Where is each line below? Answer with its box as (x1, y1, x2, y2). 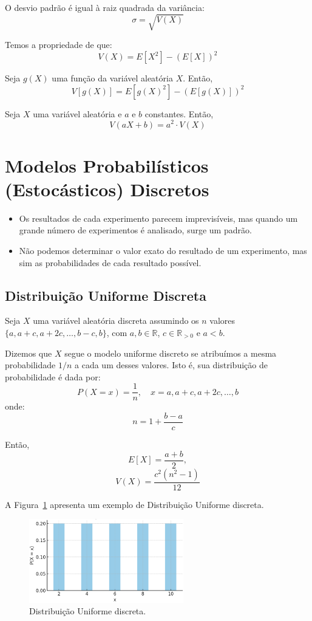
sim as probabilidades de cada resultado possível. (19, 256, 202, 269)
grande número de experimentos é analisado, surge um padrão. (19, 224, 252, 236)
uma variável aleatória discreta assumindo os (33, 314, 199, 327)
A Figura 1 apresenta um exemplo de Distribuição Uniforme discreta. (5, 498, 264, 510)
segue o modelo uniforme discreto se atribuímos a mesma (64, 346, 277, 359)
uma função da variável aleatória (52, 72, 173, 84)
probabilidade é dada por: (5, 370, 101, 383)
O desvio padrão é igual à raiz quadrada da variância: (5, 1, 205, 13)
